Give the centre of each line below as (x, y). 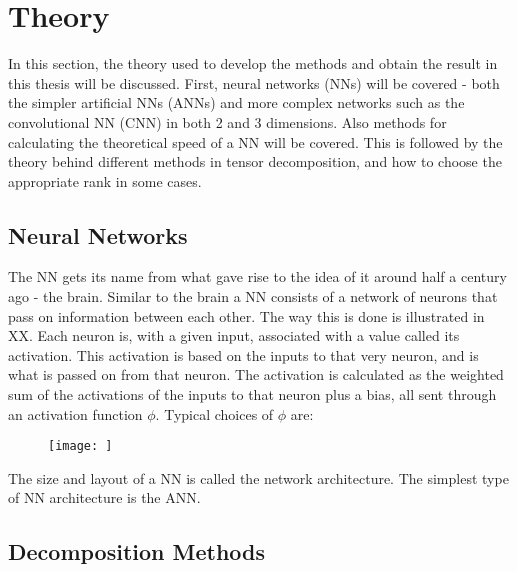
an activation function (75, 413)
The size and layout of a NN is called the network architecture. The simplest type (258, 477)
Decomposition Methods (137, 551)
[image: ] (80, 446)
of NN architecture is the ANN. (104, 497)
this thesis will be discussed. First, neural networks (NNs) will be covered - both (254, 82)
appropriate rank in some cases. (105, 180)
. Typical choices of (214, 413)
